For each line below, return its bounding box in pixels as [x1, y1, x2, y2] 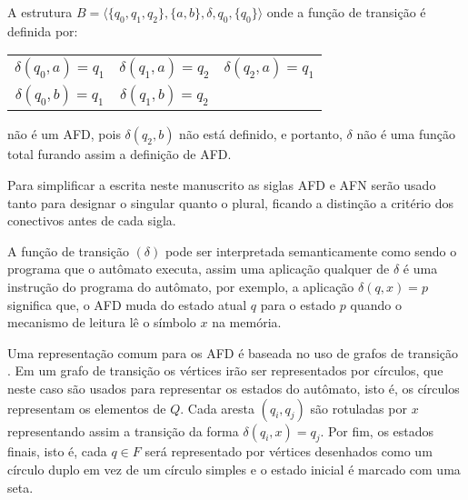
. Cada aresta [180, 398, 255, 417]
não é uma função [356, 125, 455, 144]
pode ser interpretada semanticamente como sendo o [164, 241, 457, 260]
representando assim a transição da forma [7, 421, 239, 440]
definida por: [7, 21, 78, 40]
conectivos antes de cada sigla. [7, 211, 176, 230]
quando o [350, 295, 402, 314]
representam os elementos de [7, 398, 166, 417]
